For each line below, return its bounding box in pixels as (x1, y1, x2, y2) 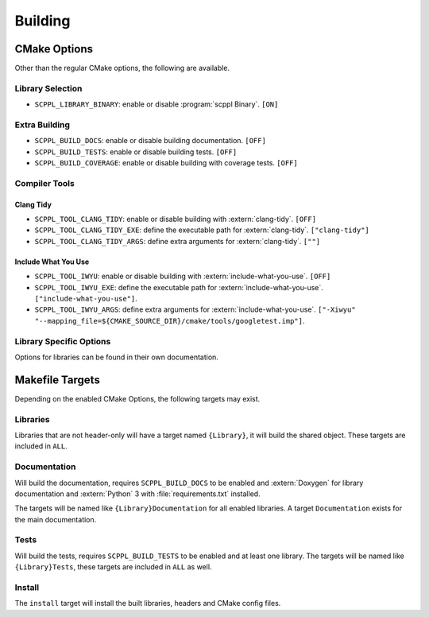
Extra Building (14, 119, 71, 130)
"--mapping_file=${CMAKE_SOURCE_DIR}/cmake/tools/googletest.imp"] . (34, 316, 305, 325)
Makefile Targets (14, 373, 101, 386)
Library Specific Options (14, 336, 111, 347)
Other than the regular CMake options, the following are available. (14, 64, 230, 73)
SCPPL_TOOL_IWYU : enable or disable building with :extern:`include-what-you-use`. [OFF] (34, 271, 331, 281)
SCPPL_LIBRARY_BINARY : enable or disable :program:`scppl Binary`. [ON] (34, 99, 279, 109)
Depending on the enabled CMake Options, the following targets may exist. (14, 394, 261, 403)
